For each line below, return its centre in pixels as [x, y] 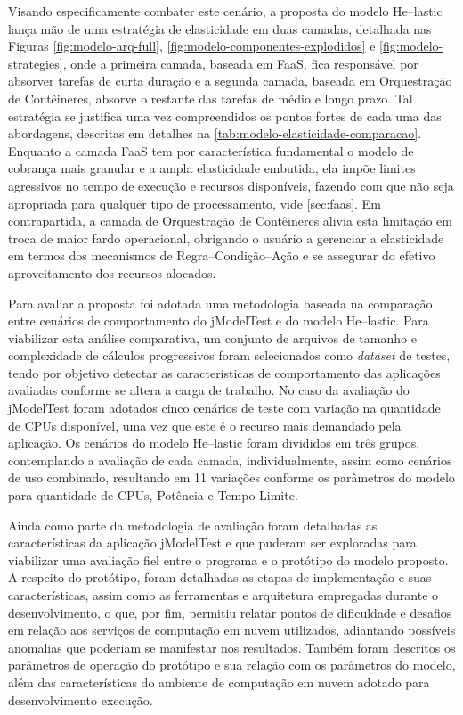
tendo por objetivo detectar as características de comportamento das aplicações [224, 372]
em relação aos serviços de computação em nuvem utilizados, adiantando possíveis [232, 630]
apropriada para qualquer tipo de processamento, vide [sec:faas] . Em [195, 203]
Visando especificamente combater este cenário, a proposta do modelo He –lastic [225, 11]
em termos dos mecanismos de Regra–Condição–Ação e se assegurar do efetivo [222, 255]
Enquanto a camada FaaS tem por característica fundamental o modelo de [211, 150]
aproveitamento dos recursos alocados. [112, 272]
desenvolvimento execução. [81, 699]
